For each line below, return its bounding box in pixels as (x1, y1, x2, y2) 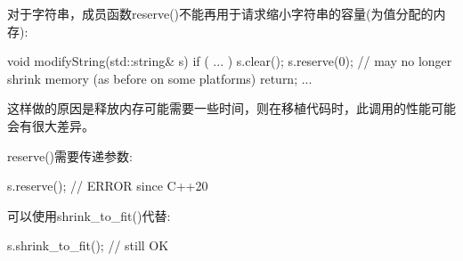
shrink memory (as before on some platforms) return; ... (7, 69, 313, 87)
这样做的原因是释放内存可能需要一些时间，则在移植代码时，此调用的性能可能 (7, 99, 456, 118)
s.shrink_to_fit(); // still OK (7, 236, 169, 255)
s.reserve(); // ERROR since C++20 (7, 176, 208, 195)
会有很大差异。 (7, 116, 94, 135)
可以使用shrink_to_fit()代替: (7, 206, 171, 224)
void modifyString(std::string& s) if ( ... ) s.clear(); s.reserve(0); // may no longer (7, 52, 452, 70)
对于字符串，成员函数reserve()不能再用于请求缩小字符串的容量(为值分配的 (7, 4, 434, 22)
